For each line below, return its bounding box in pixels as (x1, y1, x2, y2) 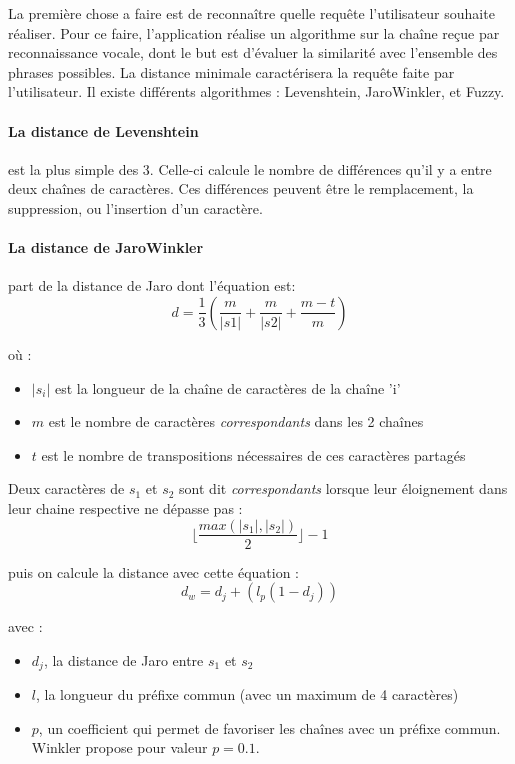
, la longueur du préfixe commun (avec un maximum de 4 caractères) (35, 684, 459, 705)
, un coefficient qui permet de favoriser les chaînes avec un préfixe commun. (38, 717, 501, 738)
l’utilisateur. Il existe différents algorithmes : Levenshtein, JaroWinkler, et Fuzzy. (8, 81, 505, 102)
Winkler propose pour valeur (31, 737, 208, 758)
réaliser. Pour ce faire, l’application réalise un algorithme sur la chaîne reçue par (8, 22, 500, 43)
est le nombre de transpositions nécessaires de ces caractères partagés (41, 444, 466, 465)
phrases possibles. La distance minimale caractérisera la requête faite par (8, 61, 455, 82)
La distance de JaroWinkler (8, 237, 204, 258)
